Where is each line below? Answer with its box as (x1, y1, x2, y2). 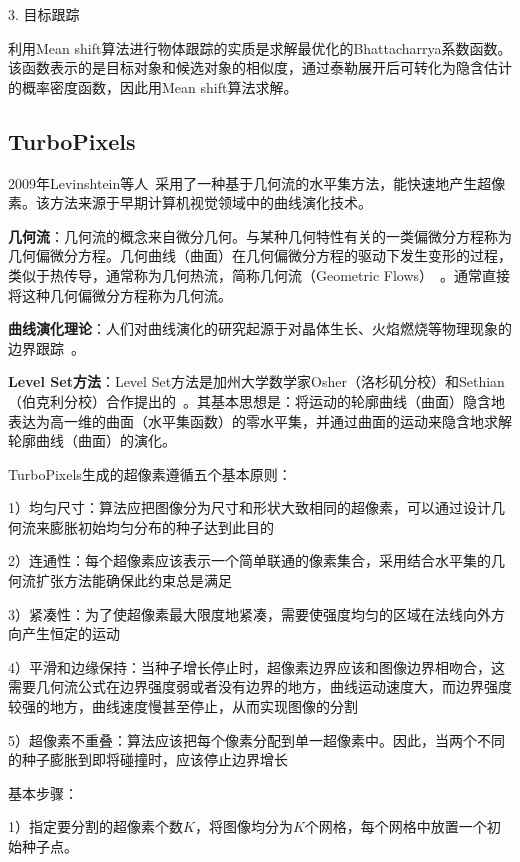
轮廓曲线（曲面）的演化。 (8, 430, 176, 451)
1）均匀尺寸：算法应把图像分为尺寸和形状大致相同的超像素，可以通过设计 (8, 497, 491, 518)
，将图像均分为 (194, 816, 293, 837)
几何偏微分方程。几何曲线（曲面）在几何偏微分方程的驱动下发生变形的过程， (8, 245, 512, 266)
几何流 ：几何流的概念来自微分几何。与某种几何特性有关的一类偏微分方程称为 (8, 225, 512, 246)
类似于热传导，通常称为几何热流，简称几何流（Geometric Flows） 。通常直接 (8, 264, 511, 285)
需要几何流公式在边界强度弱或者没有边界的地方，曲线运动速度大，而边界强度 (8, 676, 512, 697)
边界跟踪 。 (8, 337, 85, 358)
